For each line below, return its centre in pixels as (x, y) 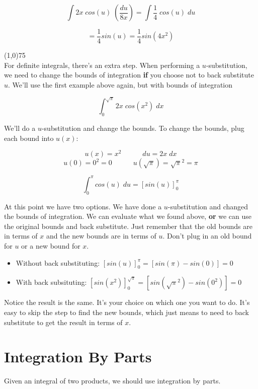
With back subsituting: (51, 282)
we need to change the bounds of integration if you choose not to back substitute (129, 75)
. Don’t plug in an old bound (207, 236)
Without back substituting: (58, 262)
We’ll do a (20, 128)
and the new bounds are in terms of (101, 236)
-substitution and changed (208, 206)
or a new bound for (51, 245)
